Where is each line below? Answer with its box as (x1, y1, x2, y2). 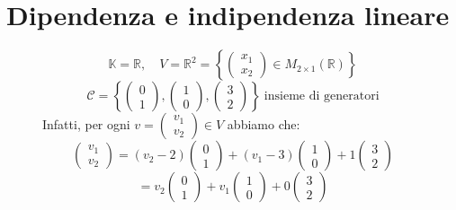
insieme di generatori (264, 90, 380, 103)
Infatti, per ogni (42, 115, 130, 134)
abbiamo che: (227, 115, 300, 134)
